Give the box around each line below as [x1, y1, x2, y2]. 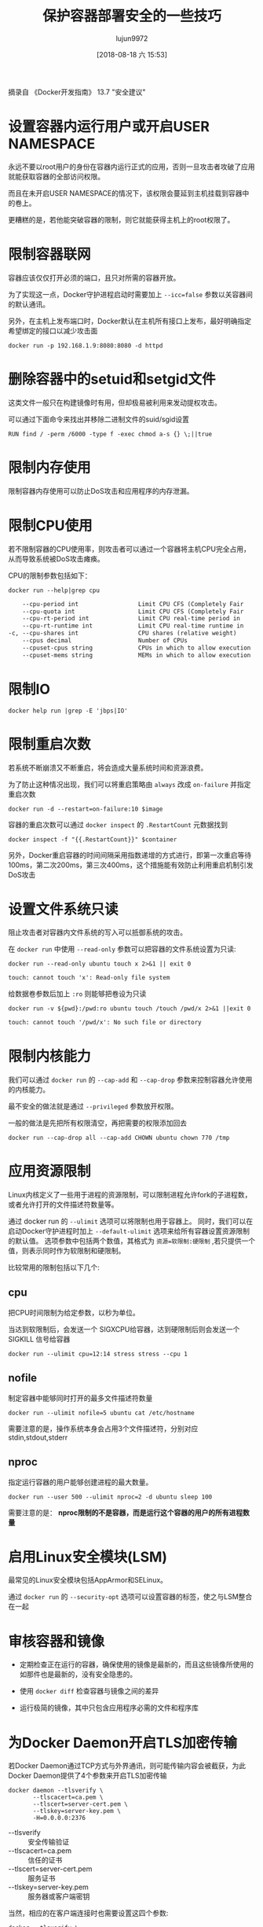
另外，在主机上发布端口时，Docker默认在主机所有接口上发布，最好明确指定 [8, 316, 252, 325]
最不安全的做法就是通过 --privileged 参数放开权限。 [8, 1101, 178, 1111]
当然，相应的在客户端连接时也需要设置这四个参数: [8, 1908, 169, 1918]
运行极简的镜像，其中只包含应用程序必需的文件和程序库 [19, 1703, 199, 1712]
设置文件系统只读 [8, 900, 119, 918]
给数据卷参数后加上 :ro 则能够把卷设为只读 [8, 989, 147, 998]
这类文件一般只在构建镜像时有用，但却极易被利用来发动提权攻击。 [8, 398, 221, 407]
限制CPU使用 [8, 517, 93, 535]
